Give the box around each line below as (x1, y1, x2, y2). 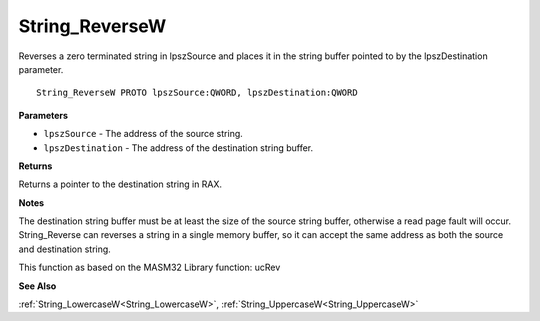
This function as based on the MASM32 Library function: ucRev (18, 261, 281, 274)
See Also (18, 280, 57, 292)
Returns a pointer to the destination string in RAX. (18, 178, 223, 190)
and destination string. (18, 243, 112, 255)
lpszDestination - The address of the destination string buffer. (43, 141, 314, 154)
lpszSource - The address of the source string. (43, 128, 244, 140)
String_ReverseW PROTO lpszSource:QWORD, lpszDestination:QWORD (36, 87, 359, 99)
